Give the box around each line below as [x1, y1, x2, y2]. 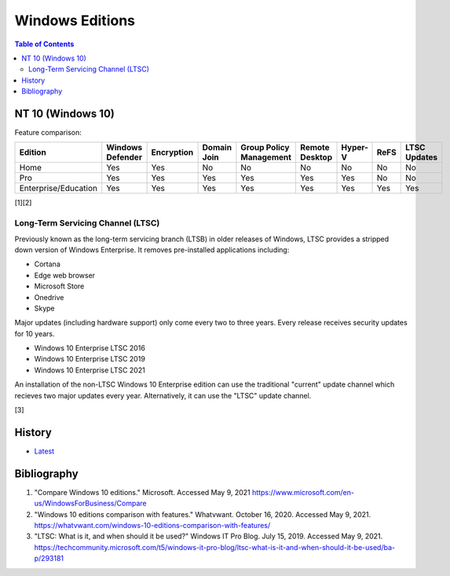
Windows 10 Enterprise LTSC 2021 [34, 365, 145, 375]
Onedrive [34, 292, 64, 302]
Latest [34, 446, 55, 456]
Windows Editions [14, 12, 135, 29]
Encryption [151, 147, 194, 158]
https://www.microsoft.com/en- [251, 487, 355, 497]
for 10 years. [14, 328, 55, 338]
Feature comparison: [14, 128, 82, 138]
